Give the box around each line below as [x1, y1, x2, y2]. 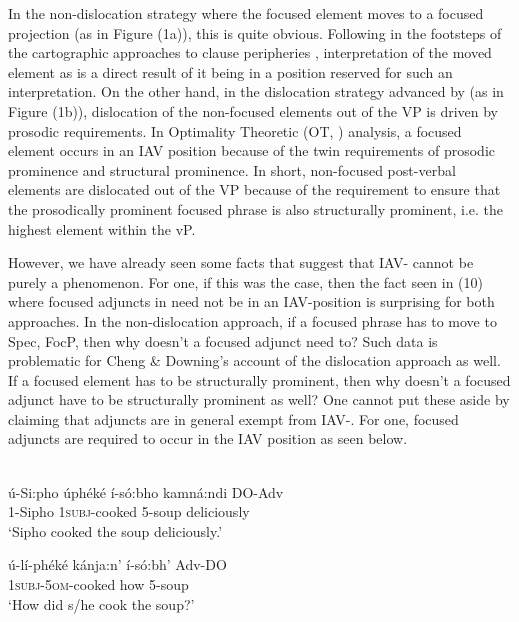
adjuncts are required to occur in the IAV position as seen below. [8, 428, 408, 449]
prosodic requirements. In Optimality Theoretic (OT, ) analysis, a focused [8, 120, 462, 141]
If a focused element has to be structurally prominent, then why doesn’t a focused [8, 369, 511, 390]
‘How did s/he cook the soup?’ [8, 593, 195, 614]
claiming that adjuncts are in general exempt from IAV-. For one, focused [8, 408, 459, 429]
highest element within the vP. [8, 218, 196, 239]
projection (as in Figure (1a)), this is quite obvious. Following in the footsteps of [8, 22, 502, 43]
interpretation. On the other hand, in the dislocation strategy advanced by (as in [8, 81, 504, 102]
